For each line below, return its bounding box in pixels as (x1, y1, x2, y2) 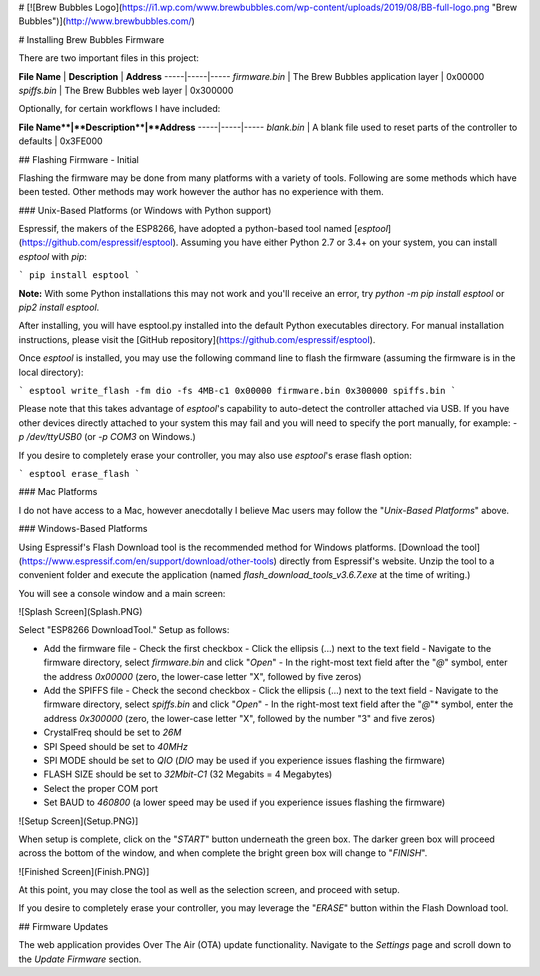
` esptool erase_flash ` (18, 468, 140, 479)
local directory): (18, 366, 84, 378)
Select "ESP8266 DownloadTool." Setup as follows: (18, 624, 230, 636)
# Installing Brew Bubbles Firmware (18, 33, 165, 45)
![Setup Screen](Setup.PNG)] (18, 815, 139, 827)
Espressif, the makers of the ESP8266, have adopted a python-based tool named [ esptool (18, 223, 389, 235)
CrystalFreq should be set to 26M (43, 726, 182, 739)
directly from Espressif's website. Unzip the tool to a (278, 555, 495, 567)
